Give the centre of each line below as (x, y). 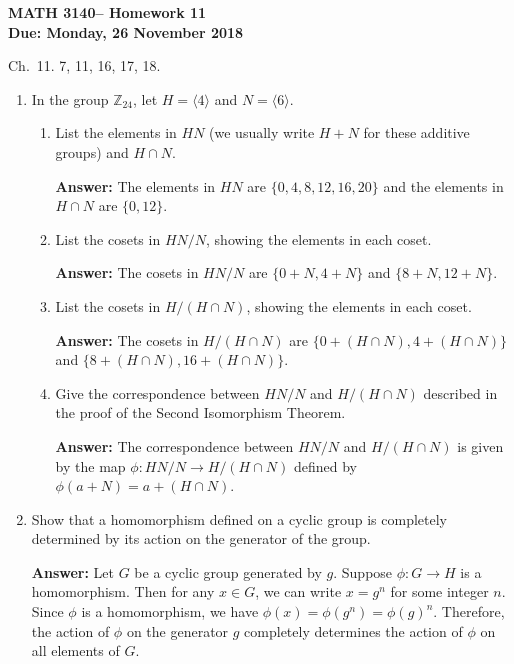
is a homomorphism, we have (170, 611)
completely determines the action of (353, 630)
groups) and (92, 151)
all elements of (75, 650)
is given (480, 445)
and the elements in (443, 185)
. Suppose (363, 571)
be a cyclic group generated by (228, 571)
